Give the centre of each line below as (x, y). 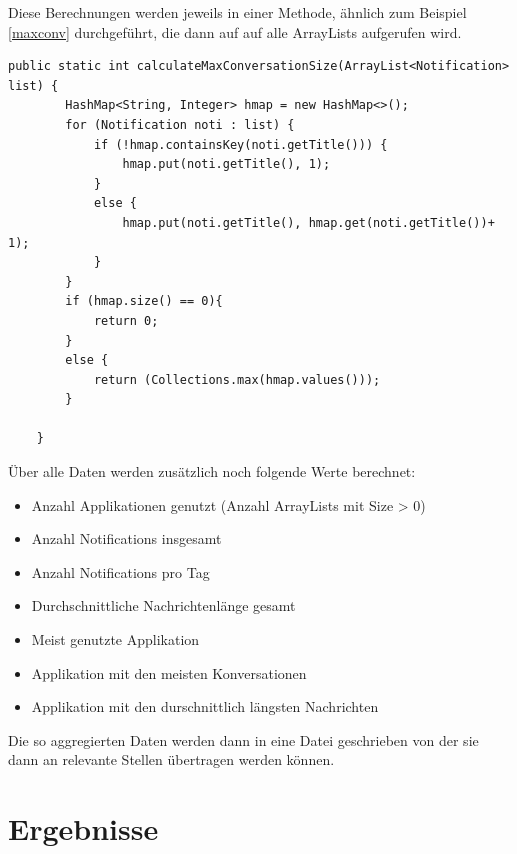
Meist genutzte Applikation (115, 639)
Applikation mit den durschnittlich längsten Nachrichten (205, 706)
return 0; (126, 320)
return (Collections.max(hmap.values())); (237, 379)
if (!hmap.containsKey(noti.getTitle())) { (240, 144)
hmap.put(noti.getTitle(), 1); (226, 164)
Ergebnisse (83, 828)
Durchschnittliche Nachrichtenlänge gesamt (163, 605)
